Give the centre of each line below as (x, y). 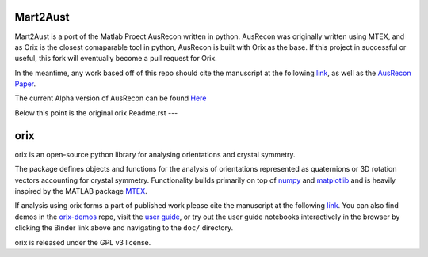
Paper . (25, 84)
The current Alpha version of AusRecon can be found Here (111, 98)
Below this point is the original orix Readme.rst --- (96, 113)
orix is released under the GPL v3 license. (83, 242)
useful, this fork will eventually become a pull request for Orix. (116, 59)
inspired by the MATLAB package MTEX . (81, 191)
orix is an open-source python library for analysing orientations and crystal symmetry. (155, 154)
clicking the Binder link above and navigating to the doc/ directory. (124, 228)
